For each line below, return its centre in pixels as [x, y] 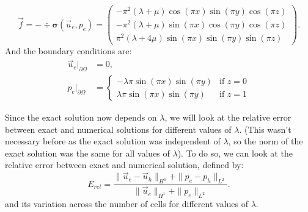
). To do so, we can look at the [235, 153]
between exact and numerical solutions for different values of [118, 129]
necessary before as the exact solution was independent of [113, 141]
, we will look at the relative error [228, 117]
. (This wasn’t [265, 129]
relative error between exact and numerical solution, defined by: [124, 165]
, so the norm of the [266, 141]
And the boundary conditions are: [68, 51]
